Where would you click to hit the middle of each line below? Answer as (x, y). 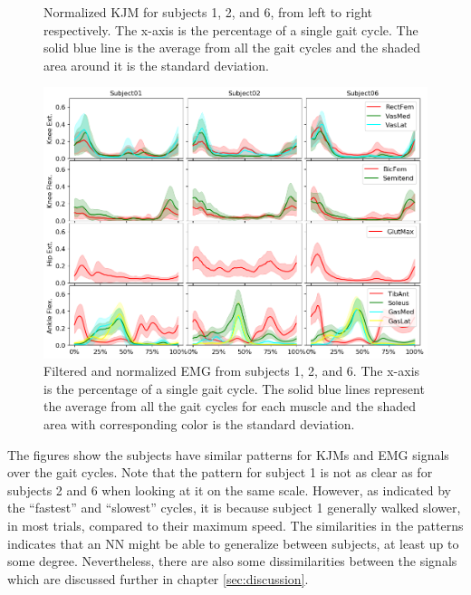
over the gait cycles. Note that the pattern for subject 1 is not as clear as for (220, 472)
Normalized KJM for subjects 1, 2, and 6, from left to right (208, 12)
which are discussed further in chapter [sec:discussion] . (158, 578)
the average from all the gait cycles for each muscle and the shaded (230, 406)
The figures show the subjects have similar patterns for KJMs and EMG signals (228, 454)
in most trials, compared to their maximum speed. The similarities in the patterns (235, 526)
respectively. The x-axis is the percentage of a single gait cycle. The (231, 29)
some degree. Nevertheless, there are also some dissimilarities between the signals (232, 561)
